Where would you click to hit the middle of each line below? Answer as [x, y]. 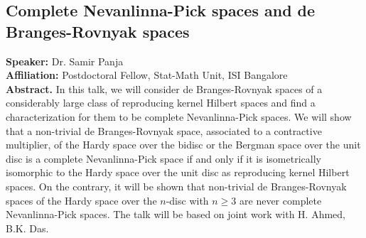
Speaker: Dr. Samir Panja [65, 61]
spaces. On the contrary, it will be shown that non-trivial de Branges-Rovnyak [176, 186]
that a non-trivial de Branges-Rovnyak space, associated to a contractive [164, 130]
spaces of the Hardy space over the [81, 200]
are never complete [281, 200]
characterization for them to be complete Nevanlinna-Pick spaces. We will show [179, 116]
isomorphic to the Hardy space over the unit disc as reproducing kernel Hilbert [178, 172]
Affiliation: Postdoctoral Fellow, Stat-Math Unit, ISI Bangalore [147, 75]
